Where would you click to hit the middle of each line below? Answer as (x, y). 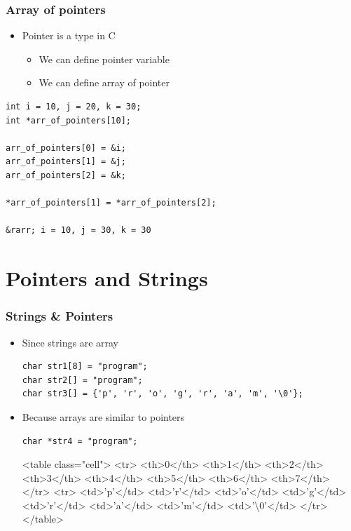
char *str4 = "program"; (80, 441)
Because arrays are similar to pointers (103, 416)
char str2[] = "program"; (82, 380)
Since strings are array (70, 342)
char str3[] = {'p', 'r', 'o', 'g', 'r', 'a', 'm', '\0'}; (163, 394)
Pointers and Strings (107, 278)
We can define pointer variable (104, 59)
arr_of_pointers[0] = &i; (66, 148)
